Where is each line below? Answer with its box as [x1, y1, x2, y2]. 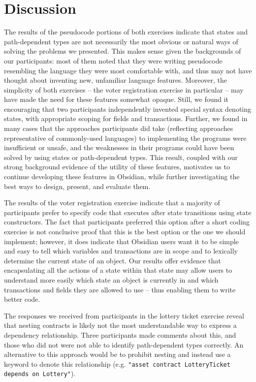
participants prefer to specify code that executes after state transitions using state [4, 207, 252, 217]
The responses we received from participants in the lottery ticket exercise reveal [4, 310, 244, 320]
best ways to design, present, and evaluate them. [4, 181, 151, 191]
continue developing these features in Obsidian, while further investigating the [4, 171, 240, 182]
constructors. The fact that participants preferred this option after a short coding [4, 217, 250, 227]
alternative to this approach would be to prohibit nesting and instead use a [4, 349, 231, 359]
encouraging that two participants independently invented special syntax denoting [4, 103, 252, 114]
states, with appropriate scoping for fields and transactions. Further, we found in [4, 113, 248, 124]
